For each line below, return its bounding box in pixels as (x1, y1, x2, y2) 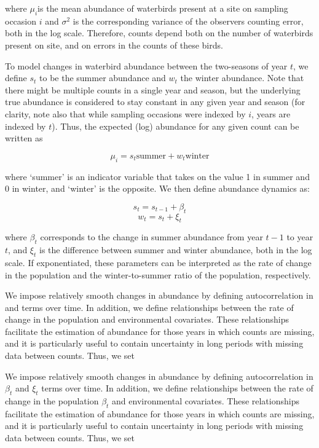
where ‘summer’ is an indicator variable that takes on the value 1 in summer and (5, 170, 310, 183)
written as (5, 132, 43, 144)
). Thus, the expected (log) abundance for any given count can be (52, 119, 299, 132)
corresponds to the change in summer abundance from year (40, 230, 263, 243)
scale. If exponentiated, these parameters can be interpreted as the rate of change (5, 256, 312, 269)
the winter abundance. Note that (180, 71, 304, 84)
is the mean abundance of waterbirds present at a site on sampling (37, 2, 288, 14)
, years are (251, 107, 291, 120)
